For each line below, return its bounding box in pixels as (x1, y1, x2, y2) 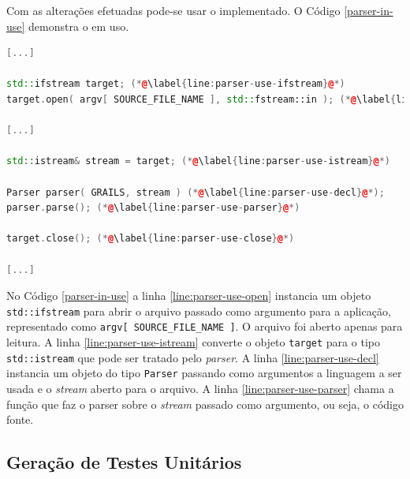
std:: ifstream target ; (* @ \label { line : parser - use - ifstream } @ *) (6, 78, 345, 90)
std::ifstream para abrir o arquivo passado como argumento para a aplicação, (6, 302, 391, 319)
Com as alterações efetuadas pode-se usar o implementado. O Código (6, 2, 341, 18)
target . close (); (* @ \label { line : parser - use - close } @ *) (6, 233, 295, 245)
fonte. (6, 411, 34, 428)
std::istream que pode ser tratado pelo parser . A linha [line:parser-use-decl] (6, 349, 379, 365)
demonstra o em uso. (28, 17, 129, 34)
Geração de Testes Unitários (6, 450, 242, 474)
